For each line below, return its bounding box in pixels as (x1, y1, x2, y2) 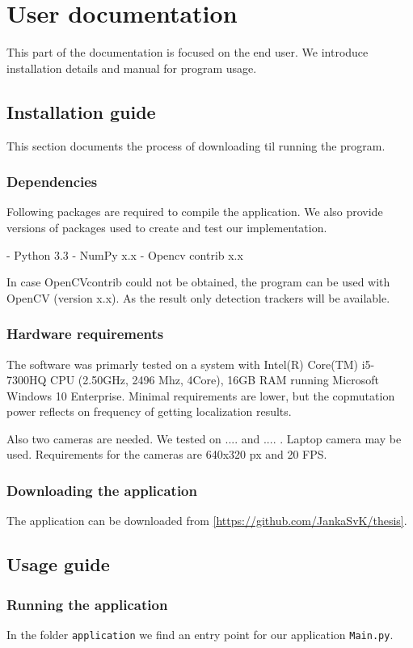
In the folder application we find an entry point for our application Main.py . (6, 625, 394, 642)
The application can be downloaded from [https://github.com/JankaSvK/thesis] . (6, 512, 407, 529)
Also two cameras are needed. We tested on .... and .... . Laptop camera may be (6, 430, 402, 447)
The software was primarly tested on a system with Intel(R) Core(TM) (6, 355, 359, 372)
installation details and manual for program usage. (6, 59, 257, 76)
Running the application (6, 594, 168, 614)
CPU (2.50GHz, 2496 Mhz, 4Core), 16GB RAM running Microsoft (50, 371, 380, 388)
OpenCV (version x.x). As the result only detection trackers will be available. (6, 289, 390, 306)
